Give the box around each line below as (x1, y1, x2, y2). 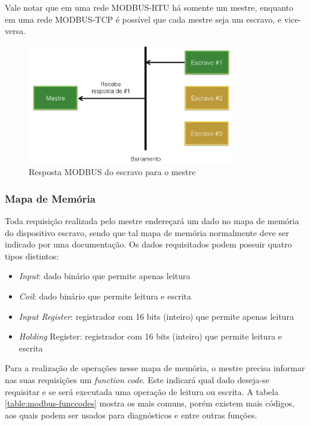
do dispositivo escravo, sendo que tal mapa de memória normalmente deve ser (5, 226, 289, 239)
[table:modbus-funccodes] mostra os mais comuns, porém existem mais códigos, (5, 397, 294, 409)
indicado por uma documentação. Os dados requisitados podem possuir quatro (5, 238, 292, 250)
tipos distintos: (5, 249, 59, 262)
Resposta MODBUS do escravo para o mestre (29, 166, 196, 178)
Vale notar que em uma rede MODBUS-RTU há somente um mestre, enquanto (5, 1, 294, 13)
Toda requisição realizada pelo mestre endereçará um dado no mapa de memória (5, 215, 299, 227)
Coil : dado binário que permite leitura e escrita (19, 290, 191, 302)
